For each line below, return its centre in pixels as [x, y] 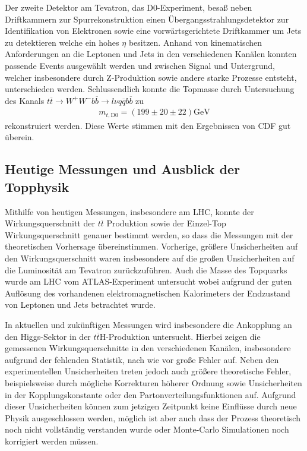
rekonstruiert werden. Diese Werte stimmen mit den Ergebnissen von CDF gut [148, 125]
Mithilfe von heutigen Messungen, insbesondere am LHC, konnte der [129, 211]
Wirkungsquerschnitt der [50, 223]
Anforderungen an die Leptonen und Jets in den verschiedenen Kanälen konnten [151, 54]
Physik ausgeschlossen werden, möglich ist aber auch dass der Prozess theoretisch [153, 417]
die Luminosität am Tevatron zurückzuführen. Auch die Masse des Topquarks [146, 269]
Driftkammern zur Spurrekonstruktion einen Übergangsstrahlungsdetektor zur [147, 19]
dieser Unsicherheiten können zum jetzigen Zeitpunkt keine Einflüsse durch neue [151, 406]
